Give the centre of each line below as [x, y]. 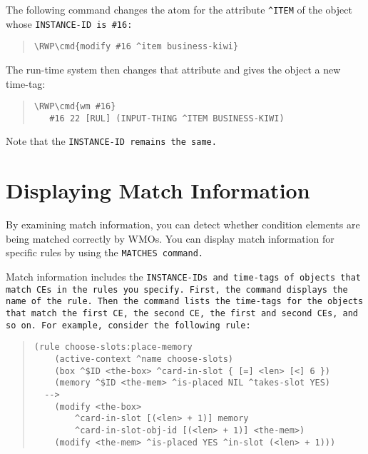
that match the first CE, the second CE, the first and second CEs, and [182, 314]
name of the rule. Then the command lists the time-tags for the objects [185, 302]
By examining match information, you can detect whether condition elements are [183, 225]
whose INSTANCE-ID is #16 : [69, 23]
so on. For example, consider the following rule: [128, 325]
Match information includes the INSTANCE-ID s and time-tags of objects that [183, 277]
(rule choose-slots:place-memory [113, 347]
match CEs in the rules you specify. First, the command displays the [177, 289]
